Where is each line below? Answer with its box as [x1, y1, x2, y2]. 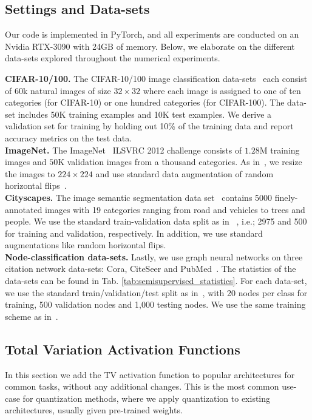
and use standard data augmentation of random [95, 167, 274, 180]
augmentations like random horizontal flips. [5, 239, 166, 251]
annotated [5, 203, 42, 215]
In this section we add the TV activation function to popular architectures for [5, 368, 295, 381]
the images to [5, 167, 55, 180]
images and [5, 155, 47, 168]
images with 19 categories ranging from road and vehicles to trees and [45, 203, 305, 215]
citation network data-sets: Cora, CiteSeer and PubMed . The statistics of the [5, 262, 296, 275]
